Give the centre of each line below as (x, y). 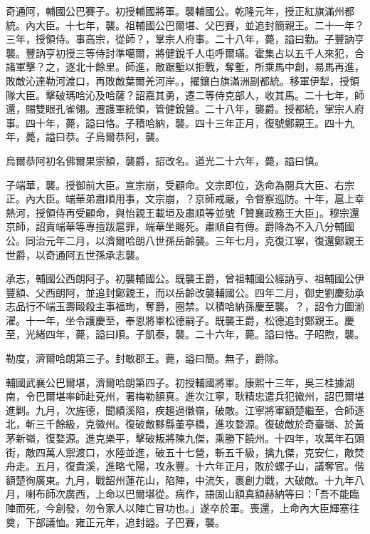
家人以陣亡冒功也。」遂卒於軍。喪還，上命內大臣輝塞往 (232, 508)
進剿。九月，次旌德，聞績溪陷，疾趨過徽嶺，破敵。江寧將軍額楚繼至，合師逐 (185, 410)
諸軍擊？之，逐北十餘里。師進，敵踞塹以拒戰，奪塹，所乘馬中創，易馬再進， (185, 67)
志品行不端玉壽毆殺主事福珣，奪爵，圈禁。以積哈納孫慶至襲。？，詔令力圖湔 (185, 306)
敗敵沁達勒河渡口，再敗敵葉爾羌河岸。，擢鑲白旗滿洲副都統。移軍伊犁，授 (178, 80)
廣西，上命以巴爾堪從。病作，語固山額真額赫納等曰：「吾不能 (207, 494)
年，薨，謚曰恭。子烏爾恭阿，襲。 (85, 137)
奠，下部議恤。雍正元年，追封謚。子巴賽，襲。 (115, 522)
